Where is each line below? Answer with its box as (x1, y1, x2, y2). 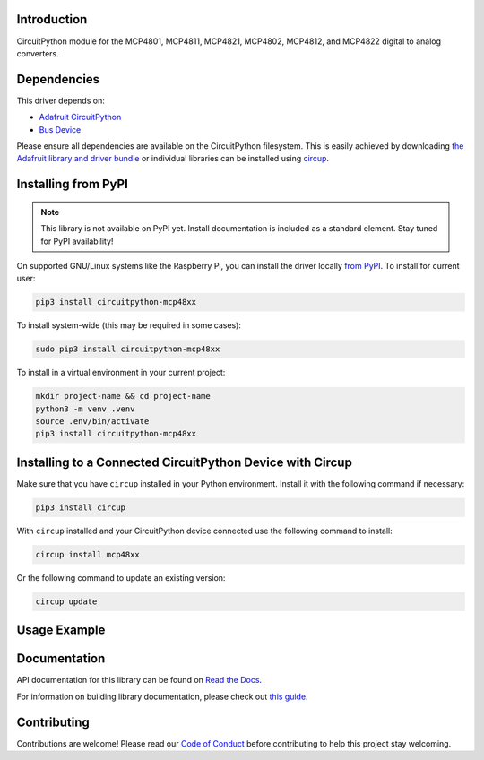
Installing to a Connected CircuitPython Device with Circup (16, 454, 353, 470)
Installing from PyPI (16, 177, 129, 192)
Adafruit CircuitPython (39, 112, 122, 123)
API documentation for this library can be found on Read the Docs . (16, 675, 263, 686)
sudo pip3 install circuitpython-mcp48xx (35, 344, 220, 354)
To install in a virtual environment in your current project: (16, 367, 226, 378)
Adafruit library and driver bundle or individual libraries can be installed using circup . (16, 153, 330, 164)
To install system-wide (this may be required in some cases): (16, 320, 242, 331)
